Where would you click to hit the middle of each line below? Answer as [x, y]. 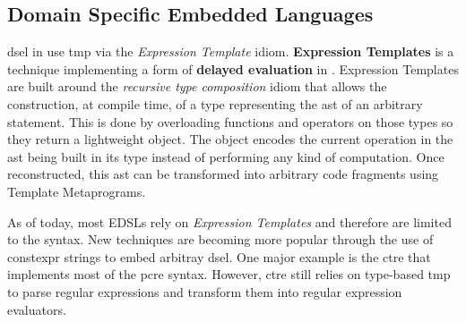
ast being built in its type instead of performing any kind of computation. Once [226, 156]
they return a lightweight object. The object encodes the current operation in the [230, 139]
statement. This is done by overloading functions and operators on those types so [230, 121]
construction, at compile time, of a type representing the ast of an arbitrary [215, 103]
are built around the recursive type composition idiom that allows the [197, 86]
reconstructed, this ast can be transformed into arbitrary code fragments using [223, 174]
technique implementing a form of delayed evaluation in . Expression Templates [233, 68]
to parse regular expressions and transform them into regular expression [205, 291]
